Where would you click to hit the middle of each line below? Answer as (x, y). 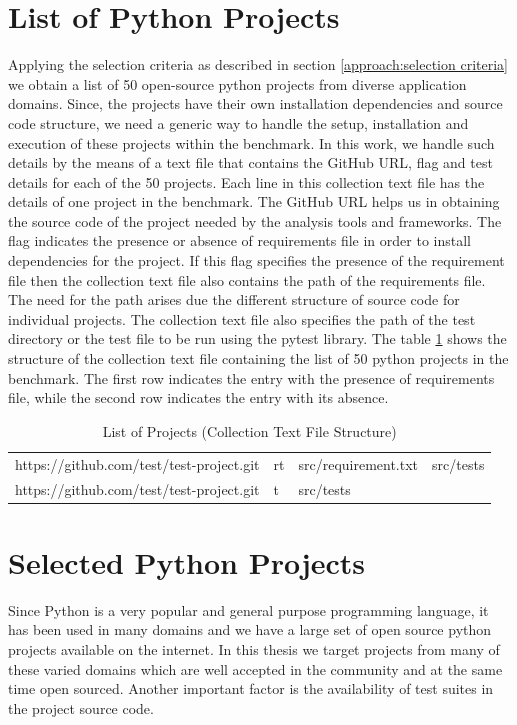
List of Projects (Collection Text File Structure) (249, 430)
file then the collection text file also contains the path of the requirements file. (247, 279)
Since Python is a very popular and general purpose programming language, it (248, 609)
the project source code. (81, 707)
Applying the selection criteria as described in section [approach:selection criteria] (258, 64)
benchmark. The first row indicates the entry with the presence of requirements (251, 377)
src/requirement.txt (358, 463)
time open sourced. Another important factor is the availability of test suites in (251, 688)
